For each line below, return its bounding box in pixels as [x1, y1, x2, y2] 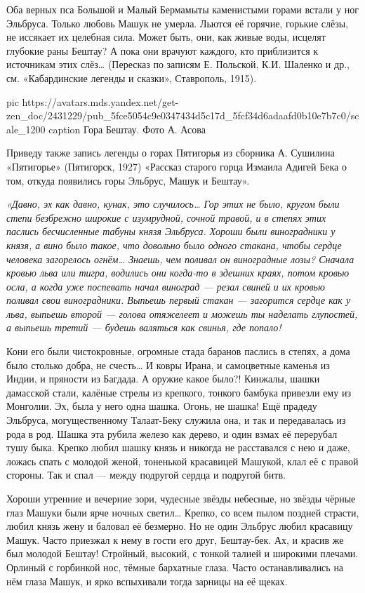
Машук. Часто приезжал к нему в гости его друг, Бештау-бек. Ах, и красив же [6, 532, 344, 547]
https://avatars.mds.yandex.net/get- [22, 94, 179, 109]
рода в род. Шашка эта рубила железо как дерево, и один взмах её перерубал [6, 426, 338, 441]
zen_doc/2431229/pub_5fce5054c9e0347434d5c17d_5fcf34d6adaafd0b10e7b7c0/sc [6, 108, 359, 123]
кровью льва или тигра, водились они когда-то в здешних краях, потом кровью [6, 265, 350, 280]
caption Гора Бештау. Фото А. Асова [48, 121, 206, 136]
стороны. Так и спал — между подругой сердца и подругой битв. [6, 467, 286, 482]
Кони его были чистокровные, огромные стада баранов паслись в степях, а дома [6, 344, 350, 359]
